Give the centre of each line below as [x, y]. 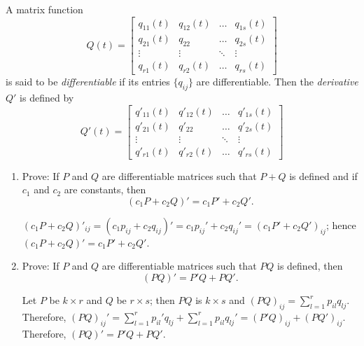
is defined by [47, 97]
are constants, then [105, 189]
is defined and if [323, 175]
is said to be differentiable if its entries [88, 82]
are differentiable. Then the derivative [277, 82]
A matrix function [44, 9]
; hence [341, 224]
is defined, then [310, 266]
